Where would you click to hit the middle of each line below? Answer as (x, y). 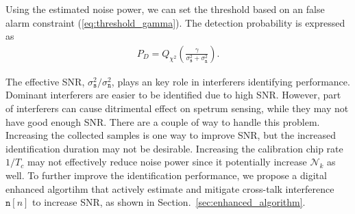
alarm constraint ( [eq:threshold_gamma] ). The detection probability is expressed (175, 22)
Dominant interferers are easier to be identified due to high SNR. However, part (173, 95)
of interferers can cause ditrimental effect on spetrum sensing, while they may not (177, 108)
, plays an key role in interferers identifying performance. (231, 81)
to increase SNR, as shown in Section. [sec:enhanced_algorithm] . (169, 202)
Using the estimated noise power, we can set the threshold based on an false (165, 9)
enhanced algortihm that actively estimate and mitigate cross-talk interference (170, 188)
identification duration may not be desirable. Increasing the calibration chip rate (174, 148)
